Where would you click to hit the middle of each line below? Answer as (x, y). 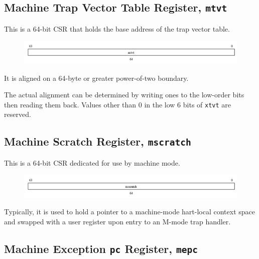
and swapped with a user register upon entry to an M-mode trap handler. (117, 222)
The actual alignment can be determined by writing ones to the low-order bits (124, 95)
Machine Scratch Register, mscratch (98, 141)
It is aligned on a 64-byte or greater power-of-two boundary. (96, 78)
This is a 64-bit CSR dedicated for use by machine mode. (92, 162)
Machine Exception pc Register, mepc (101, 249)
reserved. (18, 114)
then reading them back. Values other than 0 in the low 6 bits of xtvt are (118, 104)
